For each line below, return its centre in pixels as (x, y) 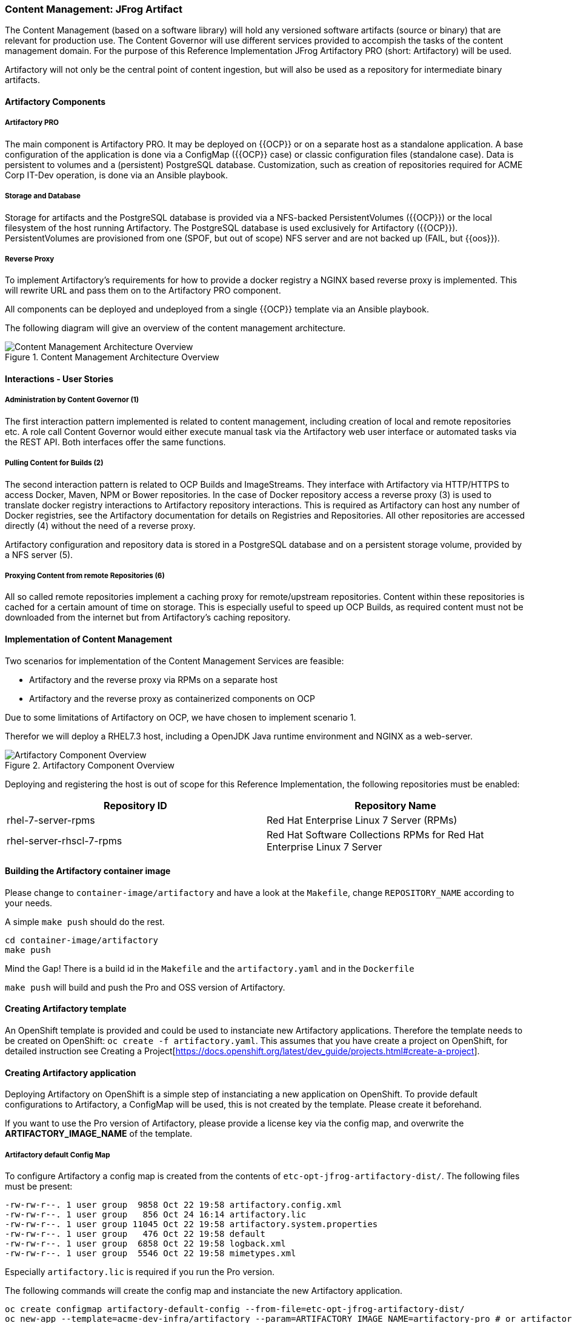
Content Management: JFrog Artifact (94, 9)
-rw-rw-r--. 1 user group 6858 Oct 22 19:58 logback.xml (145, 1243)
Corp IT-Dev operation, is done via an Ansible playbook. (117, 175)
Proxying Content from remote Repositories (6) (85, 575)
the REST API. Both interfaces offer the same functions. (115, 442)
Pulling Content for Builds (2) (54, 463)
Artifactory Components (55, 101)
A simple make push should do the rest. (85, 921)
